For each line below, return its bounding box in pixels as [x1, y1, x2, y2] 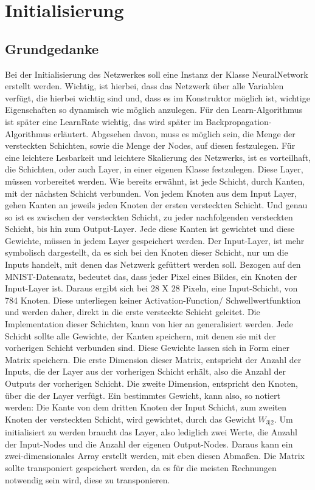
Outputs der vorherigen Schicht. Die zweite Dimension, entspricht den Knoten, [5, 377, 298, 390]
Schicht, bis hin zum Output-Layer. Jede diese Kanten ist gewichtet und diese [5, 222, 295, 235]
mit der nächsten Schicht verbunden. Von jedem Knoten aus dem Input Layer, [5, 186, 297, 199]
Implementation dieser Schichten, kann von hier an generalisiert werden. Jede [5, 318, 293, 330]
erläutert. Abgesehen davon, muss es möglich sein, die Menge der [54, 127, 296, 140]
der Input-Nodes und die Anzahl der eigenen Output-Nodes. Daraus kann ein [5, 437, 293, 450]
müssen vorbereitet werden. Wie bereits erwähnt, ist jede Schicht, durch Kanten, [5, 174, 305, 187]
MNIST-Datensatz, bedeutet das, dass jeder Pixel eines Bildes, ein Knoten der [5, 270, 297, 282]
